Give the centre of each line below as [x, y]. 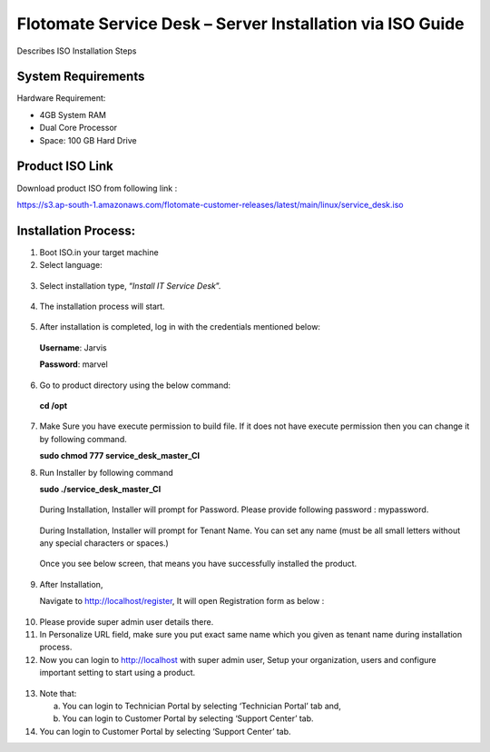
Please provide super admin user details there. [127, 621]
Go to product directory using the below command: [135, 385]
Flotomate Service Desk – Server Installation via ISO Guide [240, 24]
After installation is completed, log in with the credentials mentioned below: [180, 327]
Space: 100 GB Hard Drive [88, 140]
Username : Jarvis [73, 347]
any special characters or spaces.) [104, 543]
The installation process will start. [102, 306]
